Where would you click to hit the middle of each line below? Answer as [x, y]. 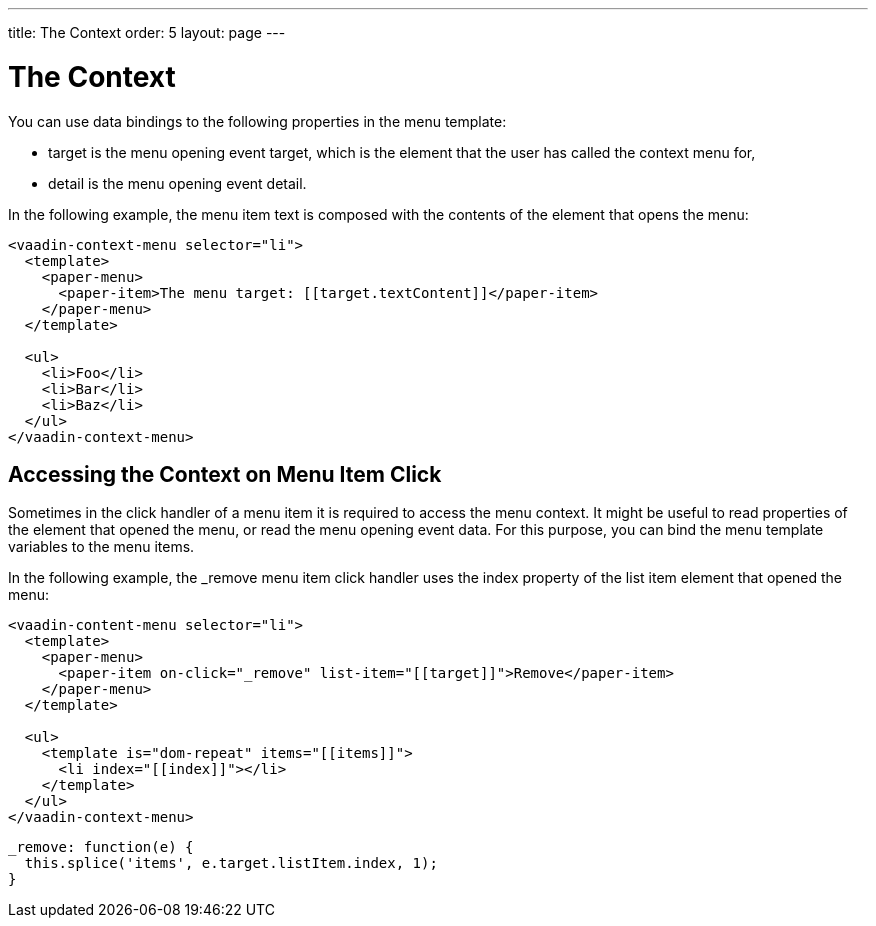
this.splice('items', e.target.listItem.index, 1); [231, 863]
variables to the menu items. [101, 547]
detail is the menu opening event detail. [177, 183]
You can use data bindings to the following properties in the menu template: [257, 121]
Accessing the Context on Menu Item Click [225, 474]
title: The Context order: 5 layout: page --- [147, 32]
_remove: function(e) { [101, 847]
